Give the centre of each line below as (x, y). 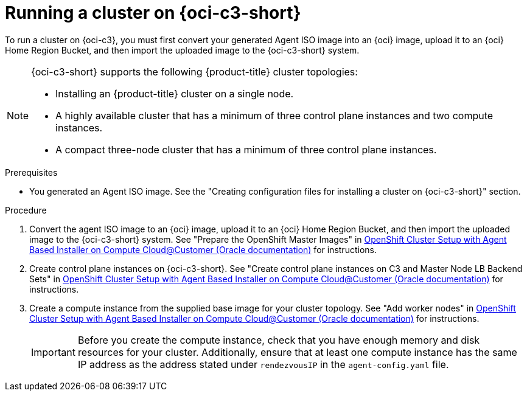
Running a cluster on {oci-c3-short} (153, 13)
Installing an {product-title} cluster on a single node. (175, 93)
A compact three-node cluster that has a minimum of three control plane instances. (246, 149)
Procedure (26, 210)
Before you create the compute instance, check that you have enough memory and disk (279, 340)
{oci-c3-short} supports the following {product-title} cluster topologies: (194, 71)
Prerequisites (31, 172)
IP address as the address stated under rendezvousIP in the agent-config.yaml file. (263, 364)
